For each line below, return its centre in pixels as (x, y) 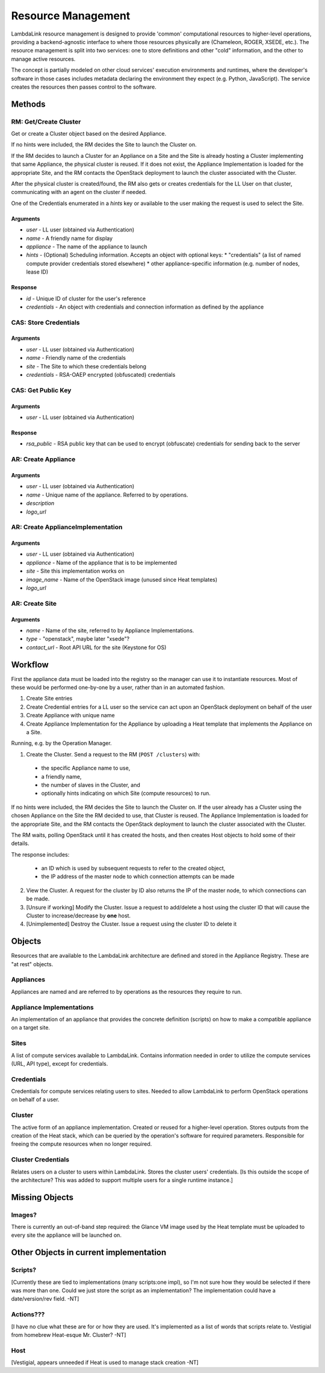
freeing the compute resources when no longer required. (82, 1144)
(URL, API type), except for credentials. (60, 1063)
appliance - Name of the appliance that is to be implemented (102, 562)
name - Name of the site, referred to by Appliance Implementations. (110, 630)
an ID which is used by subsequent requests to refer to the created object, (133, 869)
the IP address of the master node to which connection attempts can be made (138, 876)
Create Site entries (49, 699)
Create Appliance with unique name (70, 715)
